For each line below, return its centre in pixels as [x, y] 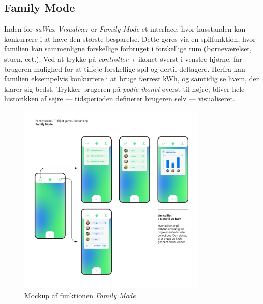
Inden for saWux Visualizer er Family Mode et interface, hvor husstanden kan [125, 29]
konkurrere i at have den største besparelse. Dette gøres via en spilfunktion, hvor [130, 38]
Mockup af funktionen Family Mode [80, 295]
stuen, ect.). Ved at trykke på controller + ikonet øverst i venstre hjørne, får [123, 58]
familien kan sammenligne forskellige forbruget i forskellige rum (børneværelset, [128, 49]
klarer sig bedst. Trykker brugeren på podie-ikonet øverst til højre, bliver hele [124, 88]
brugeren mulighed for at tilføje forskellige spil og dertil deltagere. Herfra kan [125, 68]
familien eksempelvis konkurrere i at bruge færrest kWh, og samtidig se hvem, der [132, 79]
